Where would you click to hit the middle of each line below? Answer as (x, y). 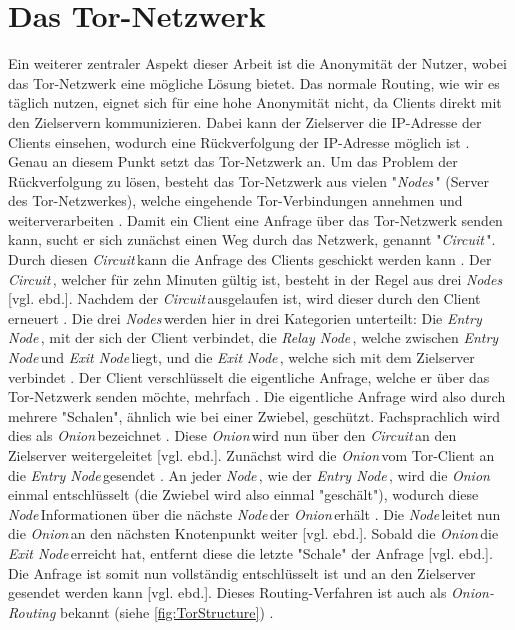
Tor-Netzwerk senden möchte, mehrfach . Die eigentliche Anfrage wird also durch (257, 396)
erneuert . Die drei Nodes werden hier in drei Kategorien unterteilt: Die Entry (245, 317)
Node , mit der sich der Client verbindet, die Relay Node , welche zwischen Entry (253, 337)
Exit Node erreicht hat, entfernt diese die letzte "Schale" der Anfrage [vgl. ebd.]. (250, 552)
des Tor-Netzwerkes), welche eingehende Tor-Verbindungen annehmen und (235, 200)
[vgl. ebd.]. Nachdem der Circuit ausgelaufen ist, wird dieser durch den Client (244, 298)
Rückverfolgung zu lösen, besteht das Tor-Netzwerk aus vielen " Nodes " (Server (248, 180)
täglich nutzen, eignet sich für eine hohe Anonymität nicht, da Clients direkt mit (255, 102)
